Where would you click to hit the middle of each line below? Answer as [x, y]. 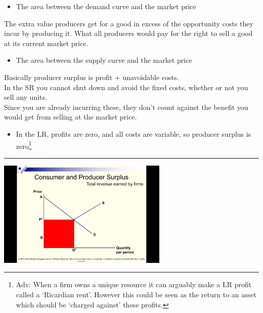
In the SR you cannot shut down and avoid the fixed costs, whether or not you [126, 87]
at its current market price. [46, 43]
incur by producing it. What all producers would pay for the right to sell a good [128, 33]
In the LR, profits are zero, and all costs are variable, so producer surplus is [134, 133]
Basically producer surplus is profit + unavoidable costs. [92, 77]
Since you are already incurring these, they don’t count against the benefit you [126, 107]
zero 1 [24, 145]
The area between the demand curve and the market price [106, 6]
